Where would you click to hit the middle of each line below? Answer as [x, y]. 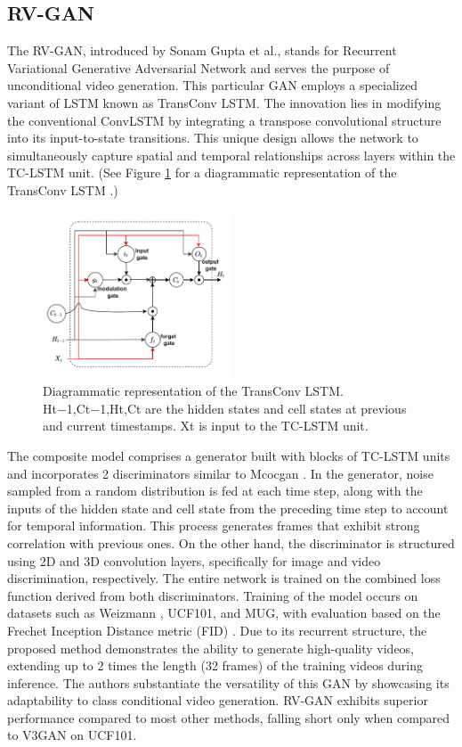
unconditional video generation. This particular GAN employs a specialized [212, 85]
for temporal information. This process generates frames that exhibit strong [214, 525]
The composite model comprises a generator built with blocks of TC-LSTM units [229, 455]
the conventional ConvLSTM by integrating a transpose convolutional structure [224, 120]
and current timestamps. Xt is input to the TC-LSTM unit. [206, 426]
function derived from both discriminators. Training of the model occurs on [213, 595]
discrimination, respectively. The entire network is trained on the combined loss [224, 578]
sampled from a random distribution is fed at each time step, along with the [215, 491]
